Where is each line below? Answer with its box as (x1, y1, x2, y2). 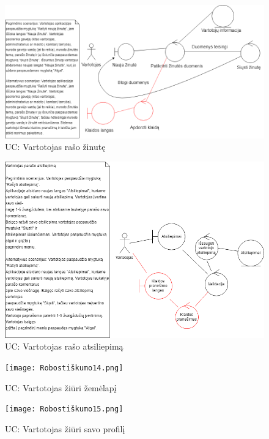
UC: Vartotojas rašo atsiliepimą (5, 340, 123, 353)
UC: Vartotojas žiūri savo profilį (5, 422, 125, 435)
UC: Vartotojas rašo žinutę (5, 140, 106, 153)
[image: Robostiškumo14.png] (5, 364, 123, 373)
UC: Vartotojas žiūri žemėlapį (5, 381, 117, 394)
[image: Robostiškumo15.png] (5, 405, 123, 414)
